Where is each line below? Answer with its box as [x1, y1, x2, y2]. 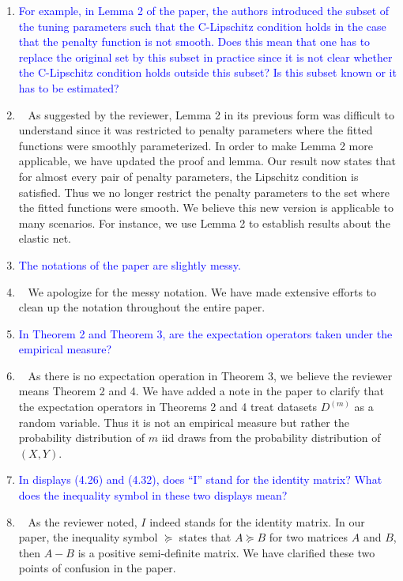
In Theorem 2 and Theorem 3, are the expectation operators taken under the [18, 325, 393, 341]
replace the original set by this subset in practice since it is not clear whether [18, 48, 393, 65]
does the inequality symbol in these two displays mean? [18, 487, 288, 504]
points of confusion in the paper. [18, 560, 176, 576]
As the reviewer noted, [28, 513, 137, 530]
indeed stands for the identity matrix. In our [149, 513, 365, 530]
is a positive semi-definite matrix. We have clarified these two [77, 544, 375, 560]
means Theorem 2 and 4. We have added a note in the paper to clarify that [18, 383, 384, 399]
